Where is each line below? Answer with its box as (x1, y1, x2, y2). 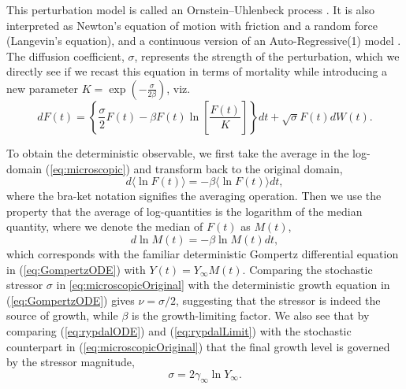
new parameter (6, 80, 79, 96)
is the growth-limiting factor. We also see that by (131, 307, 370, 324)
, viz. (166, 80, 191, 96)
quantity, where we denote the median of (6, 218, 203, 235)
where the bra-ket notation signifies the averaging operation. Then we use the (6, 187, 382, 204)
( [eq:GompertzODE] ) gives (6, 291, 135, 308)
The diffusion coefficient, (6, 47, 125, 64)
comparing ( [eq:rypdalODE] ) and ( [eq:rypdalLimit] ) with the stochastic (6, 322, 352, 339)
